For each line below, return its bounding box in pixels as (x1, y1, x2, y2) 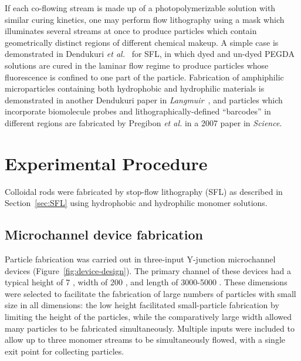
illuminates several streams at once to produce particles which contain (5, 25, 257, 37)
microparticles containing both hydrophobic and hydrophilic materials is (5, 82, 265, 95)
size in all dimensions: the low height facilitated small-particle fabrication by (5, 299, 279, 311)
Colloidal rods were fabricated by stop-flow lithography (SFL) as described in (5, 185, 283, 197)
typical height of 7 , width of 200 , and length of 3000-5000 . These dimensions (5, 276, 288, 288)
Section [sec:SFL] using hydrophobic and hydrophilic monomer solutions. (5, 197, 268, 209)
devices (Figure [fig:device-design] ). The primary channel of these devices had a (5, 264, 291, 276)
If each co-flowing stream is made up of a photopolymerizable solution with (5, 2, 276, 14)
